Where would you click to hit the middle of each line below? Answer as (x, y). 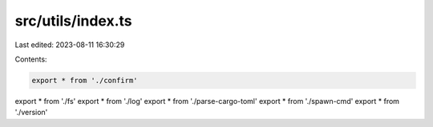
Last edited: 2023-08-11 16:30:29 (70, 45)
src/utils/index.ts (73, 21)
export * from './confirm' (85, 80)
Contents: (31, 59)
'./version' (31, 113)
